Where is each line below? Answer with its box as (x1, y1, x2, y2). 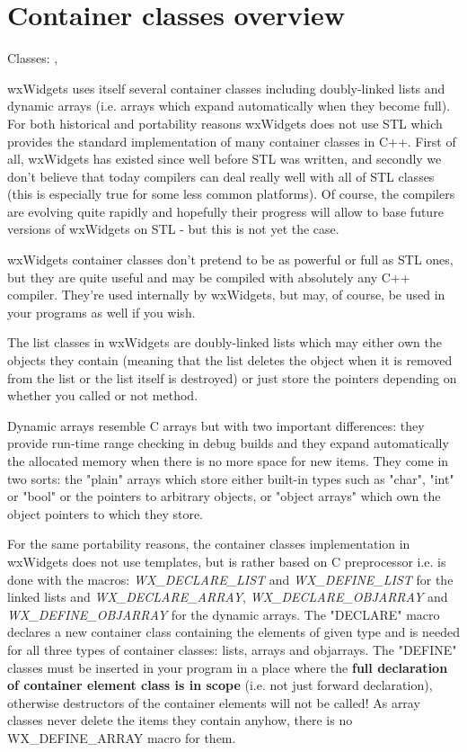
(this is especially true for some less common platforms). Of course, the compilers (7, 184, 455, 203)
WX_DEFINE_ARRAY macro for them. (7, 728, 236, 747)
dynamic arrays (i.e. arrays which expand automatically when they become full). (7, 96, 451, 115)
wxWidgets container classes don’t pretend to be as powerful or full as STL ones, (7, 250, 454, 269)
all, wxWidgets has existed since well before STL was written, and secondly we (7, 149, 442, 168)
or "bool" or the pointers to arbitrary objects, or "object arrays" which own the (7, 487, 441, 506)
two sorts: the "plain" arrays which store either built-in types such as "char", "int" (7, 469, 454, 488)
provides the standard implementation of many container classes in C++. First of (7, 131, 456, 150)
